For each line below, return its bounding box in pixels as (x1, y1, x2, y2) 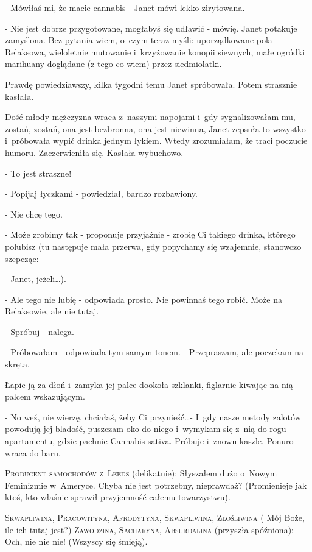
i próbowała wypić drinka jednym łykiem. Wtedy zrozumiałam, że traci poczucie (5, 134, 308, 147)
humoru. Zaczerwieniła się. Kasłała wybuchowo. (5, 146, 184, 158)
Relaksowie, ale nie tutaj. (5, 305, 99, 317)
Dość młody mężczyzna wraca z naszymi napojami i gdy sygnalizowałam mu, (5, 110, 296, 123)
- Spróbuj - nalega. (5, 325, 75, 338)
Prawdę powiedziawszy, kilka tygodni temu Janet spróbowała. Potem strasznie (5, 77, 297, 90)
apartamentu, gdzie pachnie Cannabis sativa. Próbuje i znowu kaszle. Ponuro (5, 434, 294, 447)
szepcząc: (5, 252, 39, 264)
